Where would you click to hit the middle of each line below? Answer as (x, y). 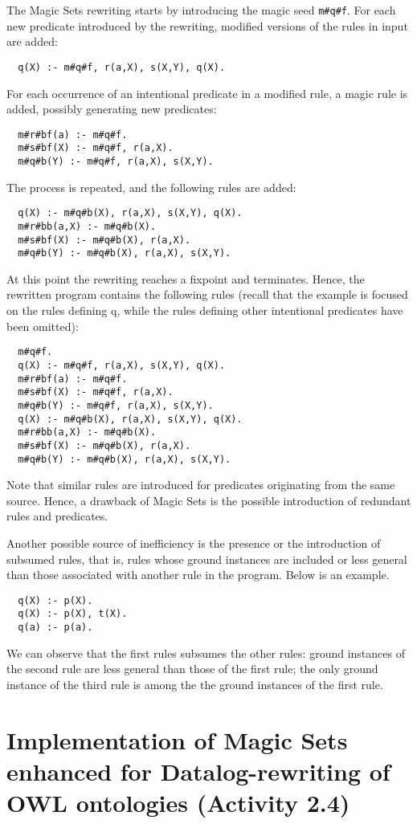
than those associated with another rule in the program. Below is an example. (198, 575)
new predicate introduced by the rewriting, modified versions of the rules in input (207, 25)
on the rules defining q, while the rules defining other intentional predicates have (205, 310)
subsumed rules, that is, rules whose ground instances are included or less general (207, 559)
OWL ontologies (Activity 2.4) (178, 803)
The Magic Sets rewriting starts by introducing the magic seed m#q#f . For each (201, 10)
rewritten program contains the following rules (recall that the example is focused (207, 294)
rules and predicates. (57, 516)
